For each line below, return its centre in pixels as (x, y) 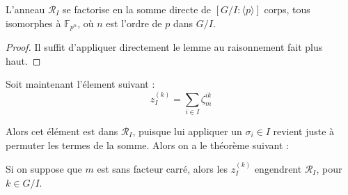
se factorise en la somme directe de (137, 9)
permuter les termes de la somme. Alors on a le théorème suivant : (147, 145)
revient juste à (304, 131)
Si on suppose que (44, 168)
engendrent (278, 168)
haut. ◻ (23, 60)
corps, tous (287, 9)
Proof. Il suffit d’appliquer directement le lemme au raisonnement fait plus (164, 47)
